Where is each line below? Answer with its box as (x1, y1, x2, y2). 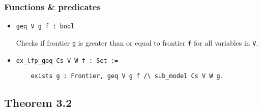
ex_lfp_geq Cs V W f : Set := (16, 57, 119, 64)
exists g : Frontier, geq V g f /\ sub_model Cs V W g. (31, 72, 224, 80)
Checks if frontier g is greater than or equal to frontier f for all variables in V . (16, 37, 258, 48)
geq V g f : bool (16, 23, 75, 30)
